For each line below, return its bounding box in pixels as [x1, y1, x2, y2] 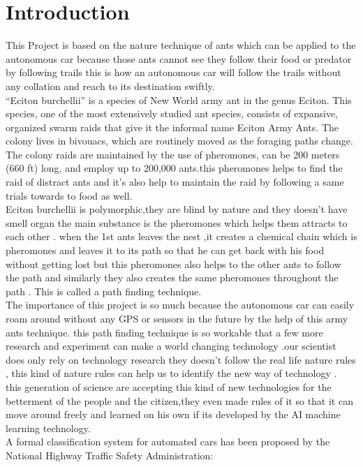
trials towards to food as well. [6, 188, 133, 202]
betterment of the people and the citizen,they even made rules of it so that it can [6, 393, 353, 408]
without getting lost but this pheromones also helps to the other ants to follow [6, 256, 341, 271]
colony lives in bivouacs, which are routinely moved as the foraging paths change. [6, 133, 353, 148]
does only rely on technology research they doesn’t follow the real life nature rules [6, 352, 356, 366]
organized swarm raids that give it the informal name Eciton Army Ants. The [6, 119, 339, 134]
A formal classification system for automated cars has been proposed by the [6, 434, 330, 449]
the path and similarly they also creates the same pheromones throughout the [6, 270, 339, 285]
